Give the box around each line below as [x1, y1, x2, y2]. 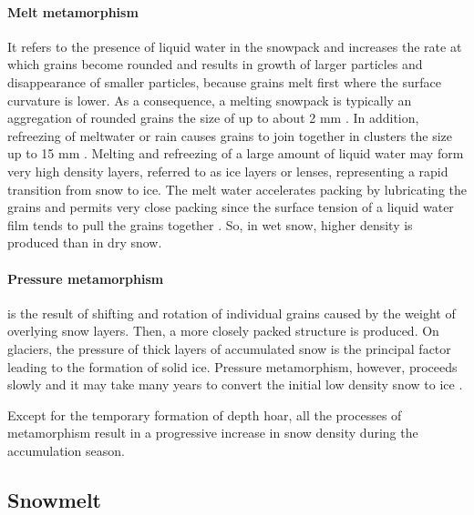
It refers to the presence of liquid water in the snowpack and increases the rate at [7, 36, 462, 56]
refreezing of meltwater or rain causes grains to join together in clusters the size [7, 126, 452, 145]
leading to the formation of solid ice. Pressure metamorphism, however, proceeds [7, 357, 458, 376]
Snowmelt [7, 485, 101, 513]
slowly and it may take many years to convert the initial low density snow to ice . [7, 375, 463, 394]
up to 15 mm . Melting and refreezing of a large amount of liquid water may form [7, 144, 464, 163]
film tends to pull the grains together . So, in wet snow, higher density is [7, 215, 413, 234]
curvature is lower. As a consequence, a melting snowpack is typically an [7, 90, 412, 109]
